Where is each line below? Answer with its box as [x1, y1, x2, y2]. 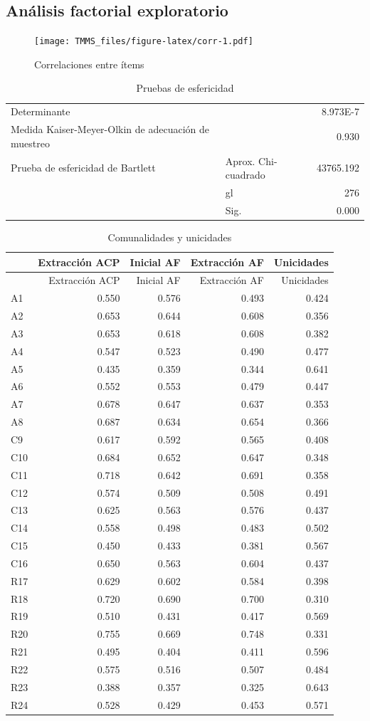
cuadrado [225, 167, 265, 182]
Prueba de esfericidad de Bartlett [11, 160, 156, 175]
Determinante [11, 104, 70, 119]
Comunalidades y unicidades [107, 229, 232, 244]
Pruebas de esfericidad [136, 80, 234, 95]
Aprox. [225, 153, 255, 168]
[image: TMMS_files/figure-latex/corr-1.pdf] [34, 36, 253, 47]
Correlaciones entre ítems [34, 56, 144, 71]
